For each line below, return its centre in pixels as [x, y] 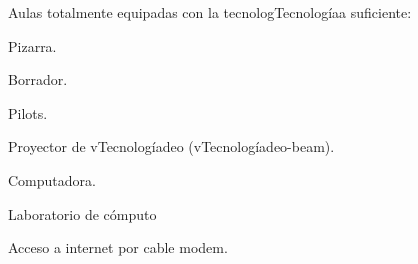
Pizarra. [32, 45]
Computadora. [52, 179]
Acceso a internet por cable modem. [118, 247]
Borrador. [38, 79]
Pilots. [28, 112]
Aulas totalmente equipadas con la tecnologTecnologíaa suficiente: [210, 12]
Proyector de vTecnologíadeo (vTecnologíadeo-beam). [171, 146]
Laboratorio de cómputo [82, 213]
